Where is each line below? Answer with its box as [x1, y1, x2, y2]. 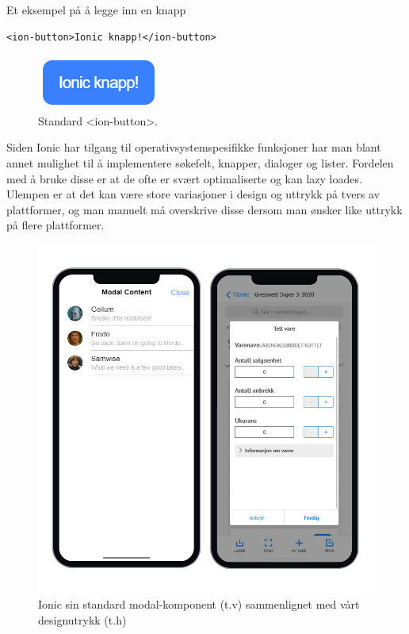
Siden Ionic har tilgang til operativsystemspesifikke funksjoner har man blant [6, 139, 381, 156]
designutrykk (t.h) [38, 611, 127, 628]
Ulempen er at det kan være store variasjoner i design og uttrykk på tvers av [6, 186, 380, 202]
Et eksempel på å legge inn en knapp [6, 2, 186, 17]
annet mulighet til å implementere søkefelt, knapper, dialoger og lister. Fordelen [6, 154, 394, 171]
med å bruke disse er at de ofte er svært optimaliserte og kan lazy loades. [6, 170, 362, 186]
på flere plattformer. [6, 217, 105, 233]
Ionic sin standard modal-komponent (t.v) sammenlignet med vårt [38, 595, 360, 612]
